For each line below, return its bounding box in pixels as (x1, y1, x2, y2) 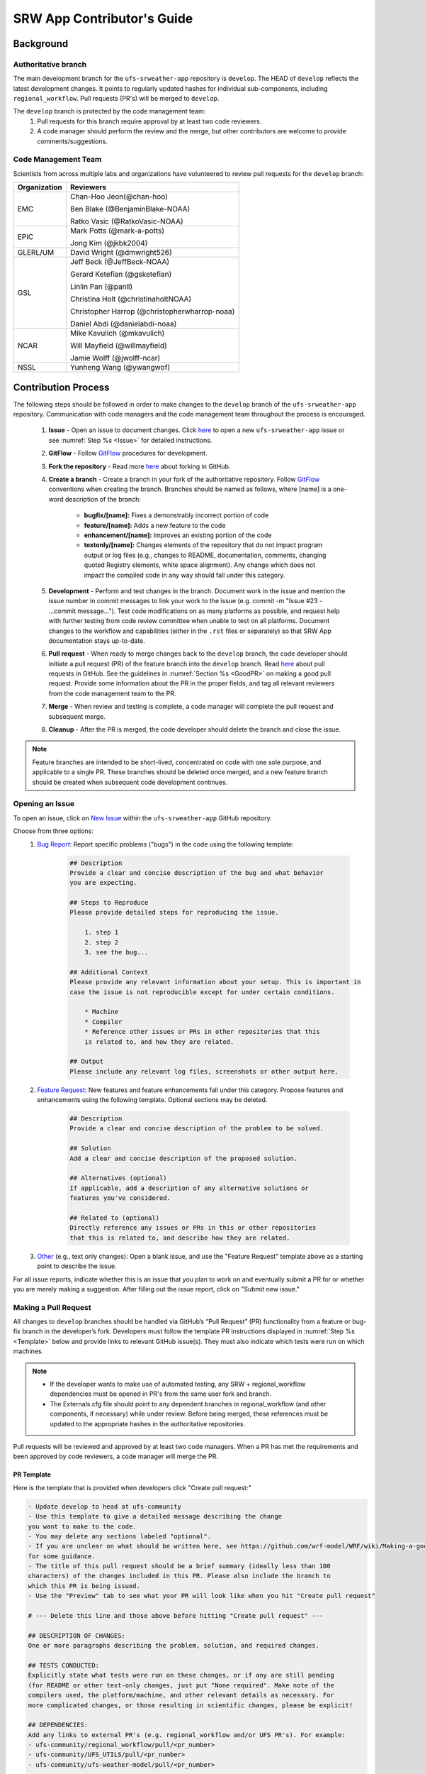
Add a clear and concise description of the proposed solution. (69, 1154, 297, 1162)
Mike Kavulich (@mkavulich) (69, 329, 165, 338)
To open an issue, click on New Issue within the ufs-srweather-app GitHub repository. (13, 813, 272, 822)
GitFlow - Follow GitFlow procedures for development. (48, 449, 208, 458)
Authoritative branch (13, 59, 87, 69)
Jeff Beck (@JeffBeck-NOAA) (69, 257, 170, 267)
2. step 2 (84, 938, 119, 947)
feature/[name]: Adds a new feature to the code (84, 521, 226, 529)
